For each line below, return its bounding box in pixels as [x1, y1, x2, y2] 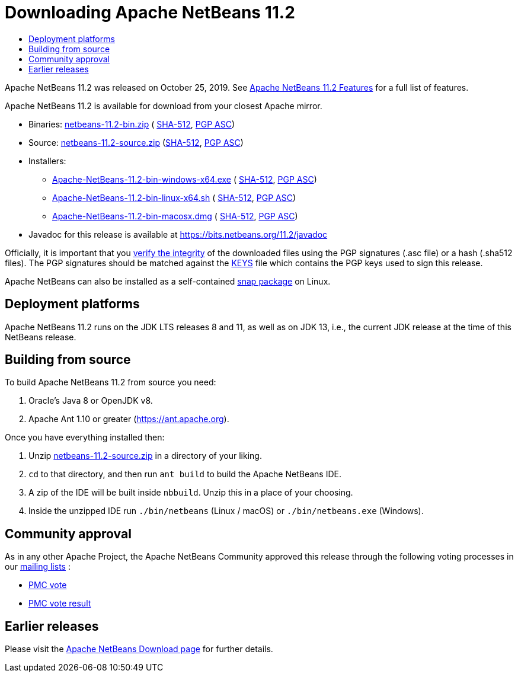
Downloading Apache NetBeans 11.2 [5, 2, 295, 23]
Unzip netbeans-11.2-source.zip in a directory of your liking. [28, 451, 262, 461]
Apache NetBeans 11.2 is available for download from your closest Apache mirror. [5, 100, 322, 111]
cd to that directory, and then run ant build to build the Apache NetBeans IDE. [28, 469, 341, 480]
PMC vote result [28, 598, 91, 609]
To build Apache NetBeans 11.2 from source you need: [5, 377, 216, 388]
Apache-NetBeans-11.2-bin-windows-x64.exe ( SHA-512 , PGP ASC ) [52, 174, 317, 184]
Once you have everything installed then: [5, 432, 165, 443]
